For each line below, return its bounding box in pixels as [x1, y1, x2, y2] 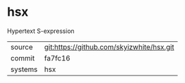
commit [10, 53, 35, 62]
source [10, 42, 33, 51]
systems [10, 64, 38, 74]
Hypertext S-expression [7, 27, 75, 35]
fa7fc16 [44, 53, 71, 62]
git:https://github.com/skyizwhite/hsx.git [44, 42, 175, 51]
